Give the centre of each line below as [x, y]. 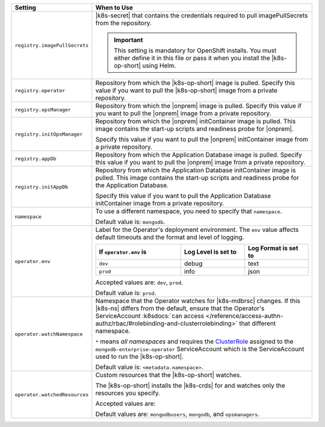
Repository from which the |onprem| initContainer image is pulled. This [196, 121]
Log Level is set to [210, 252]
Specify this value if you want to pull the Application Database [183, 196]
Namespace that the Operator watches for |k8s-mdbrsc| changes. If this [198, 301]
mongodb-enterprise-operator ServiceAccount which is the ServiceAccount [200, 349]
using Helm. [159, 65]
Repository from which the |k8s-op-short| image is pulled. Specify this [195, 83]
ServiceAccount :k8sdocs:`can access [150, 316]
